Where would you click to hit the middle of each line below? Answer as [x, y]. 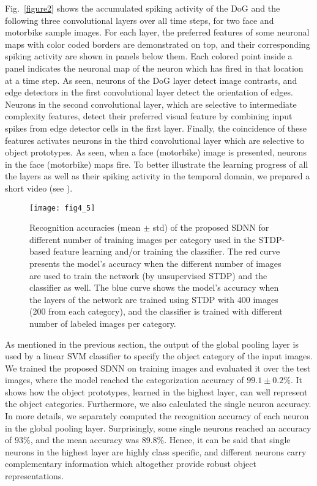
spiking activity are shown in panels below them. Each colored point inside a [149, 56]
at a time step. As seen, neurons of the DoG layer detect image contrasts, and [151, 80]
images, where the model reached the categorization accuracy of [125, 380]
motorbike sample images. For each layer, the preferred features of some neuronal [157, 32]
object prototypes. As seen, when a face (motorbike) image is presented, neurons [156, 152]
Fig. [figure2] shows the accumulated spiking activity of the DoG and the [143, 8]
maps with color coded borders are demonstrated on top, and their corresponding [158, 44]
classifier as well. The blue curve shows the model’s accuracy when [154, 287]
